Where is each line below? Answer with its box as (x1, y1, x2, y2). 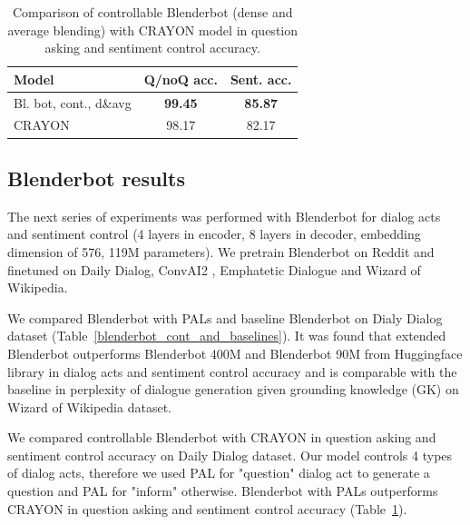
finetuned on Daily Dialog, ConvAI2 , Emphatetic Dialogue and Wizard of (7, 260, 421, 279)
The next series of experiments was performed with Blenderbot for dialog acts (7, 206, 441, 225)
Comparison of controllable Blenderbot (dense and (12, 3, 293, 21)
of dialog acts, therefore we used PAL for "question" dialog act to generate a (7, 463, 430, 482)
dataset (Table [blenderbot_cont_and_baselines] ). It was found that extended (7, 326, 446, 345)
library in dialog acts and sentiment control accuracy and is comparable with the (7, 362, 457, 381)
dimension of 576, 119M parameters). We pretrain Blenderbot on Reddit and (7, 242, 435, 261)
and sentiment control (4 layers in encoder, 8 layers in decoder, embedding (7, 224, 421, 243)
